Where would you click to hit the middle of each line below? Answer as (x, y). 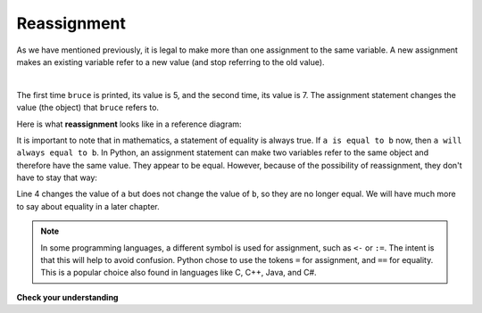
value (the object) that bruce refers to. (88, 108)
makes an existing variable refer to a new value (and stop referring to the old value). (170, 62)
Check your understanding (67, 297)
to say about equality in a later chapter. (88, 206)
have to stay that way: (57, 177)
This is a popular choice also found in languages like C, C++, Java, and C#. (179, 273)
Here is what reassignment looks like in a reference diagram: (129, 124)
